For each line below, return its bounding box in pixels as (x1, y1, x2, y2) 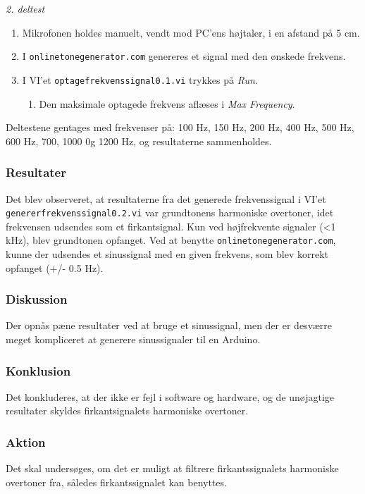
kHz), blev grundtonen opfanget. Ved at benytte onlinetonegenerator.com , (6, 233, 336, 247)
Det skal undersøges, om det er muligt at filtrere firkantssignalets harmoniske (6, 461, 339, 476)
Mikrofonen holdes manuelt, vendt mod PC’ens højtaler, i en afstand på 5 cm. (22, 25, 360, 39)
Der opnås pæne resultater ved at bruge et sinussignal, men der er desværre (6, 318, 332, 333)
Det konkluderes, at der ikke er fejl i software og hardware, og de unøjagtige (6, 389, 335, 404)
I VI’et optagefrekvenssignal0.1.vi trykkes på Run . (22, 72, 258, 87)
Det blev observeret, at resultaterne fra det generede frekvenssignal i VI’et (6, 191, 326, 206)
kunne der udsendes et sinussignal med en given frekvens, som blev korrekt (6, 247, 329, 261)
